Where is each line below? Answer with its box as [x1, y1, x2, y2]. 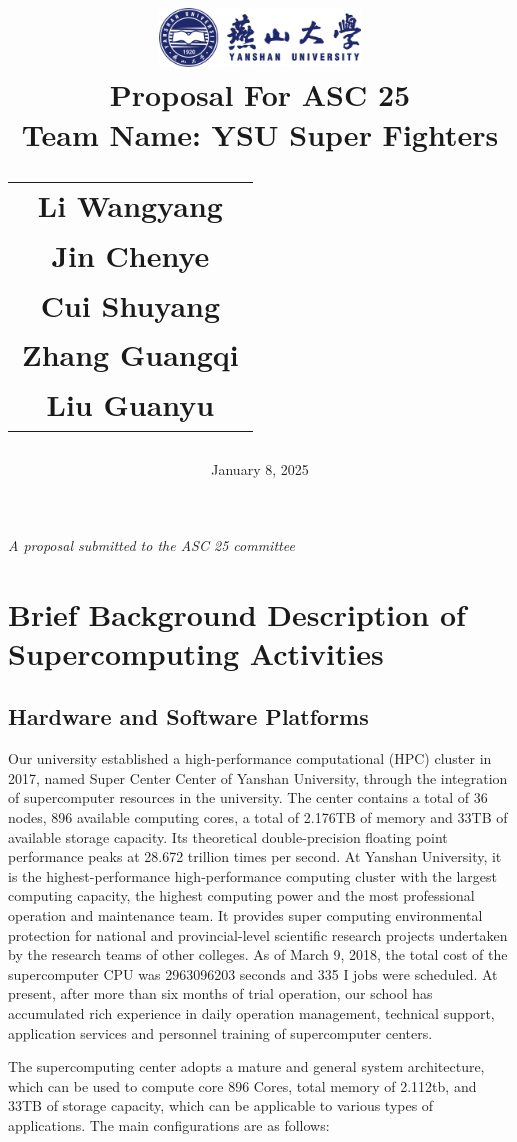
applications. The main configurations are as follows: [8, 1114, 330, 1135]
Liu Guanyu [46, 384, 215, 425]
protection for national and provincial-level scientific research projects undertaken [8, 924, 508, 945]
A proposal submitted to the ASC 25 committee [8, 534, 295, 555]
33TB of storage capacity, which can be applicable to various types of [8, 1095, 434, 1116]
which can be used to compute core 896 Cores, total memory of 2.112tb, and [8, 1075, 477, 1096]
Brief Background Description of [8, 593, 466, 634]
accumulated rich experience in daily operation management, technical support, [8, 1002, 495, 1023]
